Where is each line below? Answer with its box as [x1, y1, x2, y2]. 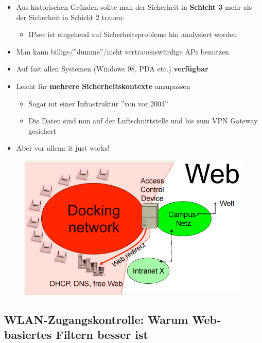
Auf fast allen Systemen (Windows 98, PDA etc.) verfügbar [16, 63, 208, 74]
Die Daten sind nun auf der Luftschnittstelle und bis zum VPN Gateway [28, 115, 258, 126]
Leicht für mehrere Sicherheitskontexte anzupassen [16, 80, 190, 91]
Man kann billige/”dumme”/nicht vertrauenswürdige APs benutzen [16, 46, 229, 57]
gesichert [28, 125, 56, 136]
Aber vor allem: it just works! [16, 142, 110, 153]
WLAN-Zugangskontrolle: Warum [4, 312, 188, 328]
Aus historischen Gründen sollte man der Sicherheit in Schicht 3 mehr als [16, 2, 252, 12]
